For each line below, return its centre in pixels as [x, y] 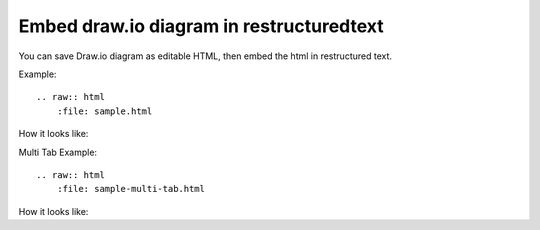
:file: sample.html [104, 111]
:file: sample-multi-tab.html [130, 189]
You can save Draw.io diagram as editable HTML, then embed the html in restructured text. [205, 56]
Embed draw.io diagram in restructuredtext [201, 26]
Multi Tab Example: [58, 152]
